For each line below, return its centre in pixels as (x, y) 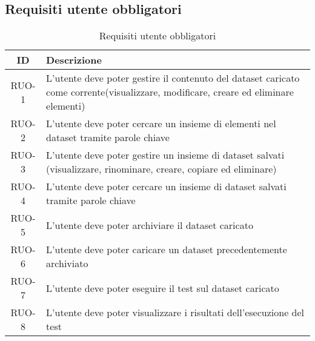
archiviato (67, 263)
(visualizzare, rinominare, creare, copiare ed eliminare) (161, 169)
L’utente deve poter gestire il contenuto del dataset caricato (173, 78)
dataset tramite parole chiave (108, 137)
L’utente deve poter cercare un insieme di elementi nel (161, 124)
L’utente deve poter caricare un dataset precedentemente (167, 250)
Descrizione (74, 60)
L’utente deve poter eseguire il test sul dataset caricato (163, 288)
